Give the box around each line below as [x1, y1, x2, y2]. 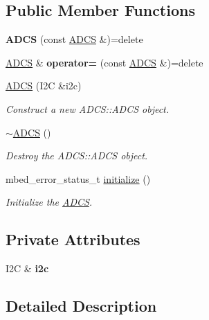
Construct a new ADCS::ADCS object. [6, 101, 170, 116]
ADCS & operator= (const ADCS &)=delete [6, 55, 203, 69]
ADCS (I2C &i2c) [6, 78, 82, 93]
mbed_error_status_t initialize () [6, 171, 151, 186]
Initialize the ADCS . [6, 195, 93, 209]
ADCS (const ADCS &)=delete [6, 32, 143, 46]
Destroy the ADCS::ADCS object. [6, 148, 148, 163]
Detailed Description [6, 295, 157, 317]
